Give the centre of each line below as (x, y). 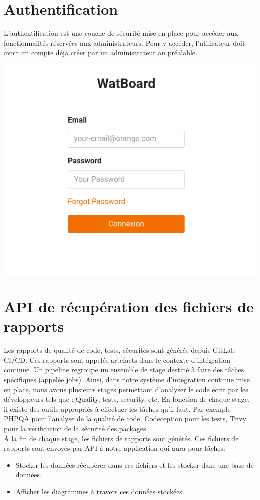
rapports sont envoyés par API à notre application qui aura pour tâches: (115, 448)
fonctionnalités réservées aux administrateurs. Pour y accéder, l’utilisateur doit (125, 42)
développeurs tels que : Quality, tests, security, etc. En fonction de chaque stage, (127, 399)
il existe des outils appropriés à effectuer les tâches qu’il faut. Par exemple (117, 409)
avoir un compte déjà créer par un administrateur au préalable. (101, 52)
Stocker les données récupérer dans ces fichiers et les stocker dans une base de (135, 465)
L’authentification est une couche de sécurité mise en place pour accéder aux (121, 33)
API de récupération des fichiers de (129, 307)
